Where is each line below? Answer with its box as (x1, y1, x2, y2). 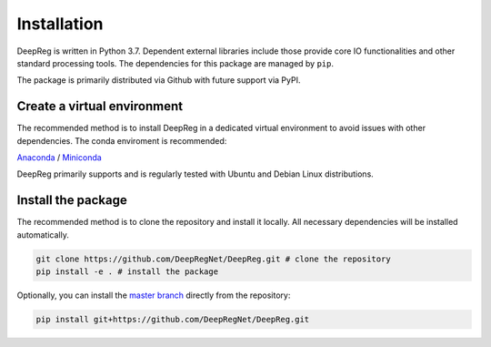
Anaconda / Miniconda (16, 152, 102, 163)
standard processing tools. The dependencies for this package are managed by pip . (16, 57, 335, 68)
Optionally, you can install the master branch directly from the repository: (16, 290, 291, 301)
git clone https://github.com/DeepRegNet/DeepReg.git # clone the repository (35, 253, 391, 264)
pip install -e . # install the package (35, 267, 218, 277)
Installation (16, 14, 104, 34)
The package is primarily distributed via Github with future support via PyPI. (16, 75, 301, 86)
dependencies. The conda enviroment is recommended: (16, 135, 227, 146)
